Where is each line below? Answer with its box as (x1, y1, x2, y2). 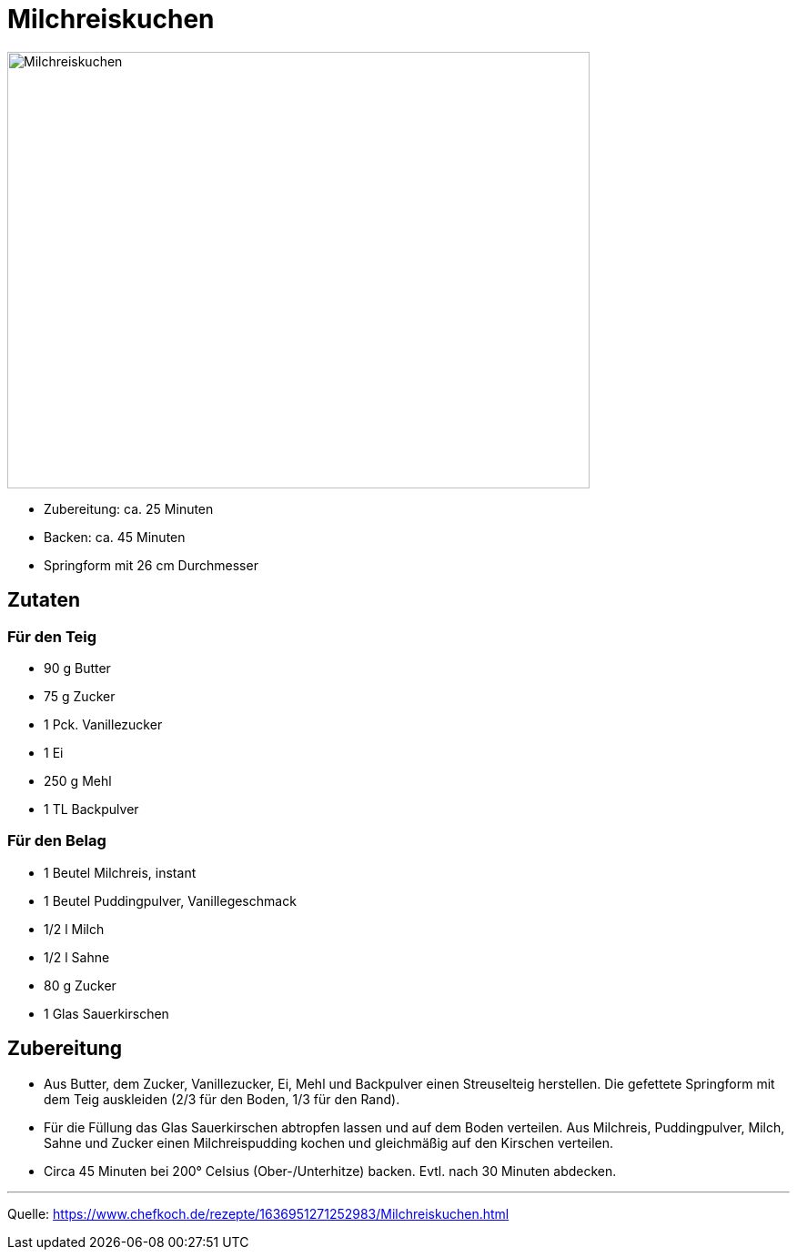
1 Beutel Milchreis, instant (44, 864, 197, 880)
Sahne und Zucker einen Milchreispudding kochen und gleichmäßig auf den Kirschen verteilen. (44, 1134, 614, 1151)
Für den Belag (7, 831, 106, 850)
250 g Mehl (44, 772, 112, 789)
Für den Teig (7, 627, 97, 646)
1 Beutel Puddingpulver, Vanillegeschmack (44, 892, 297, 909)
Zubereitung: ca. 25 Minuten (44, 500, 214, 517)
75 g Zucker (44, 688, 116, 704)
